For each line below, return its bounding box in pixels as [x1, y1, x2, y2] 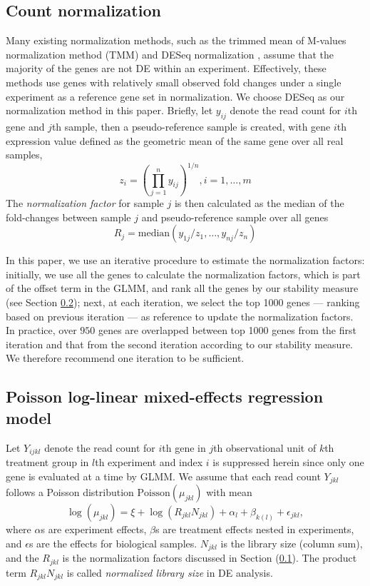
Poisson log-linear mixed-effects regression [6, 385, 324, 408]
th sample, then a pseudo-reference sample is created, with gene [51, 118, 331, 133]
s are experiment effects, [41, 522, 147, 536]
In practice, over [6, 323, 77, 338]
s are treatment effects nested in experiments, [155, 522, 354, 536]
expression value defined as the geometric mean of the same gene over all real [6, 133, 344, 148]
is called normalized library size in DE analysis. [66, 565, 273, 580]
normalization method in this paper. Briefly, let [6, 103, 213, 118]
